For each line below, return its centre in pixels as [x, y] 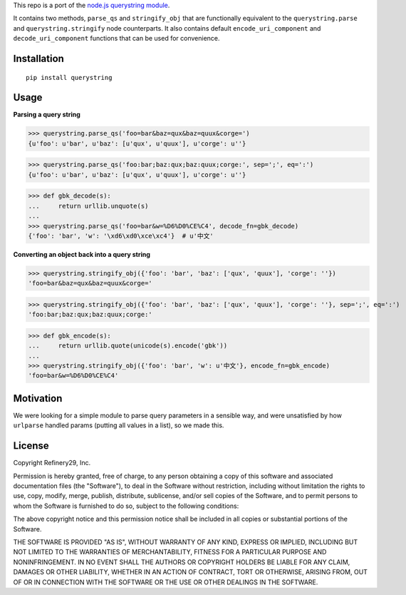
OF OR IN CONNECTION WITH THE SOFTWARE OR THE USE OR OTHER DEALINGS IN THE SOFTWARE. [166, 582]
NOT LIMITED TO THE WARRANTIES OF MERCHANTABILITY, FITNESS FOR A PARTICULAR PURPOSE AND [170, 552]
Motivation [38, 398]
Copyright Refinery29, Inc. [52, 463]
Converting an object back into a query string [82, 254]
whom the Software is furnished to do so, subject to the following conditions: [126, 506]
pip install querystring [69, 77]
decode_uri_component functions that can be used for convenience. [116, 39]
